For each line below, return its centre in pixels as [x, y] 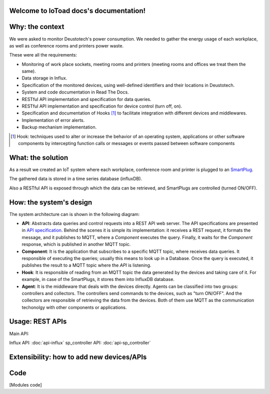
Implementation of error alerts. [53, 120]
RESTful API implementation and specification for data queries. [86, 99]
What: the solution [39, 157]
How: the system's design [51, 202]
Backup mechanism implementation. [59, 127]
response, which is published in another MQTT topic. [76, 244]
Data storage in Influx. [44, 78]
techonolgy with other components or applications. [74, 307]
